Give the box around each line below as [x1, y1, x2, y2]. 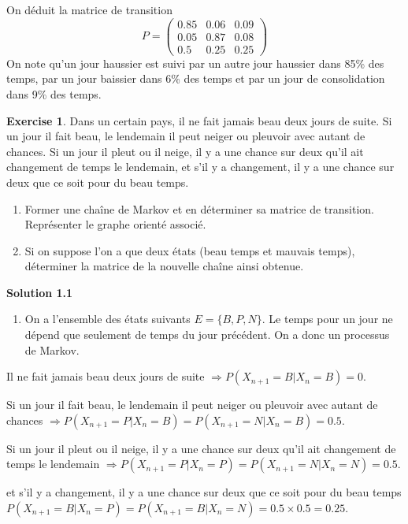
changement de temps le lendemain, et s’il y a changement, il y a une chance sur [6, 158, 395, 175]
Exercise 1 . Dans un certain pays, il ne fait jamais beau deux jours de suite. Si [6, 112, 392, 128]
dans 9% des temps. [6, 85, 102, 102]
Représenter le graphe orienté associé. [24, 216, 206, 232]
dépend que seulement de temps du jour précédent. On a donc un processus [24, 326, 390, 343]
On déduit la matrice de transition [6, 2, 172, 17]
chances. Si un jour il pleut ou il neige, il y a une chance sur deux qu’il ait [6, 143, 364, 159]
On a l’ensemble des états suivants [24, 310, 191, 327]
